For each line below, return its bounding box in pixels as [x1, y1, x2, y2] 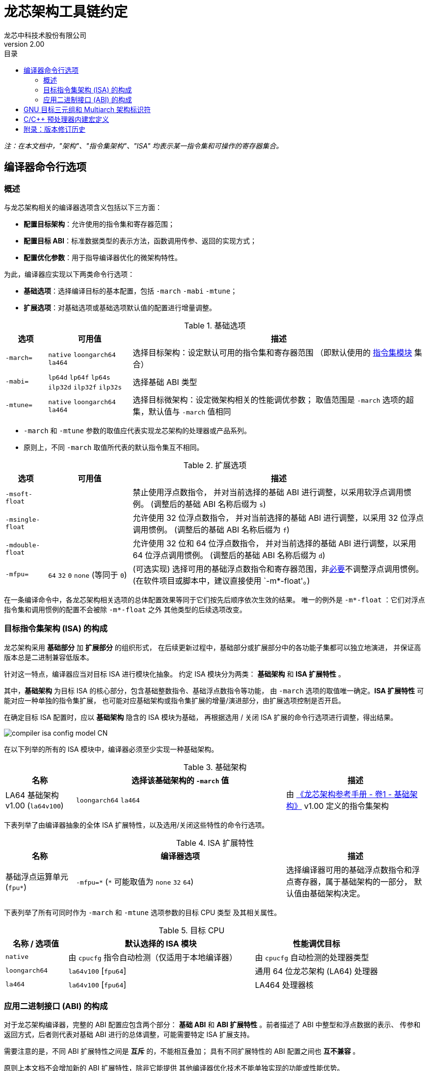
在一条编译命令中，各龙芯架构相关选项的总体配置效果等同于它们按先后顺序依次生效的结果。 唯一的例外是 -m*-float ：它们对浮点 [4, 595, 425, 604]
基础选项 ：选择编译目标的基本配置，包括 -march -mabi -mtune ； [24, 286, 238, 295]
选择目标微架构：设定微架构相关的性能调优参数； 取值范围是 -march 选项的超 [133, 394, 414, 405]
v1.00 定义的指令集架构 [304, 801, 389, 811]
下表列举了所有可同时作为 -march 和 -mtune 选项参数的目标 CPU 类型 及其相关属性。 [4, 908, 281, 917]
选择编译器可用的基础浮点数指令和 [286, 864, 412, 875]
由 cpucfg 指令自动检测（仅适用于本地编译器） [68, 952, 238, 962]
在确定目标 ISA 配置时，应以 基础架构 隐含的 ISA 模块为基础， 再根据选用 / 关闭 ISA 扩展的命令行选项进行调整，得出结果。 [4, 713, 398, 721]
